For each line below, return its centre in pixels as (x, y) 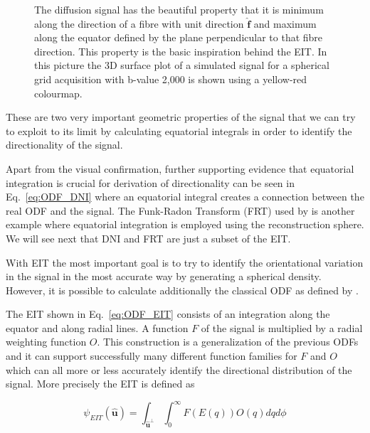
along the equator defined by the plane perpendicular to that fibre (179, 37)
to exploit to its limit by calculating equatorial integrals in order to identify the (179, 130)
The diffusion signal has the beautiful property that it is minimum (179, 9)
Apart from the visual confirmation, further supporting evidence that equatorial (180, 168)
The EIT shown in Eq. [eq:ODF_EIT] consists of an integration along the (168, 314)
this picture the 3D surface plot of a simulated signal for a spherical (182, 65)
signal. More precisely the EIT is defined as (100, 384)
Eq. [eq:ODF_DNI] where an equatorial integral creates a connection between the (185, 197)
